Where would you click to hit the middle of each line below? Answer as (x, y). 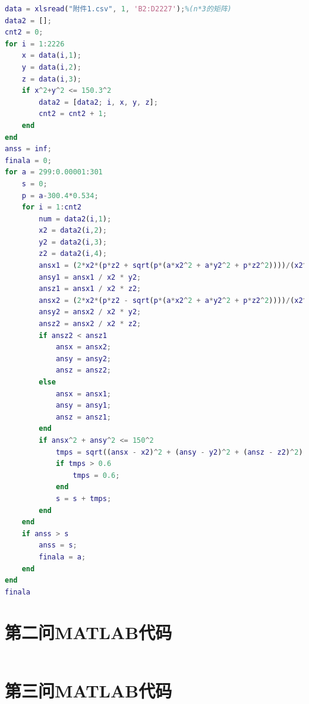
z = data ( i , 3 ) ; (51, 79)
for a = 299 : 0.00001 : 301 (54, 172)
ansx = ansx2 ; (83, 347)
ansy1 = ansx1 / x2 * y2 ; (90, 277)
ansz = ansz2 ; (83, 370)
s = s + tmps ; (83, 498)
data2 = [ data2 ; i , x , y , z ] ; (98, 102)
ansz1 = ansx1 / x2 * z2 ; (90, 289)
